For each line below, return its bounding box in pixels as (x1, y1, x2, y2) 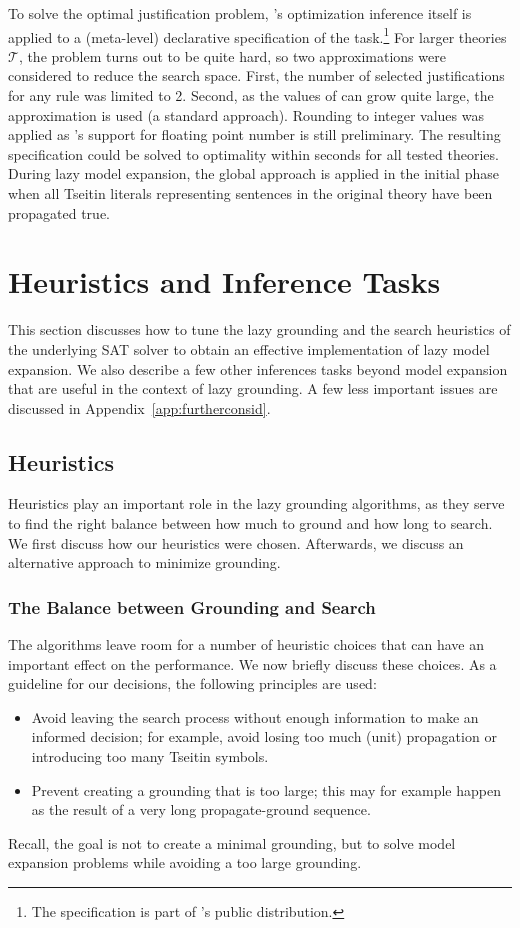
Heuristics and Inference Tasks (8, 261, 441, 302)
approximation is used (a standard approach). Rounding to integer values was (8, 104, 484, 125)
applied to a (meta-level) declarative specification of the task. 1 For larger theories (8, 23, 507, 47)
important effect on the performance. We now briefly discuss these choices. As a (8, 653, 497, 674)
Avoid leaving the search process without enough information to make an (31, 706, 479, 727)
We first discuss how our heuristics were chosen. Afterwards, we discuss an (8, 532, 464, 553)
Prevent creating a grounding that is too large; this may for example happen (31, 779, 501, 800)
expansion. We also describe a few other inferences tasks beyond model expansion (8, 358, 508, 379)
